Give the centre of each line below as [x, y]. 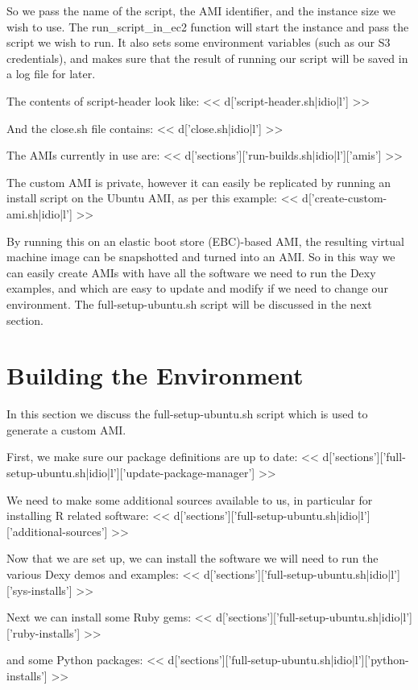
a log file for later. [51, 74]
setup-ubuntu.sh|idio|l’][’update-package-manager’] [131, 472]
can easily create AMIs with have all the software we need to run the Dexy [191, 272]
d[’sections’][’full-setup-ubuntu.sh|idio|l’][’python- [288, 660]
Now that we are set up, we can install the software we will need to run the [192, 558]
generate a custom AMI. [66, 429]
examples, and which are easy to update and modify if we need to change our [197, 288]
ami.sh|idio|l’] [39, 213]
